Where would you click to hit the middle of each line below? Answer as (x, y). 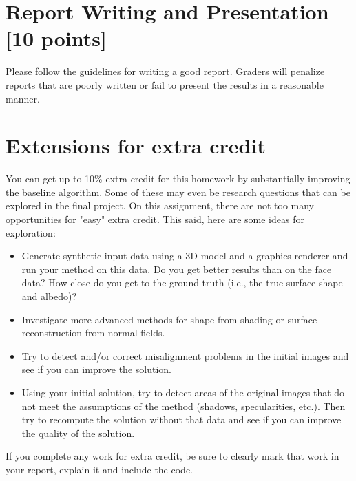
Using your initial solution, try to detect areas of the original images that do (183, 392)
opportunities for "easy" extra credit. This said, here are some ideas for (155, 219)
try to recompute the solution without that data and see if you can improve (181, 419)
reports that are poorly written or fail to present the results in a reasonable (165, 84)
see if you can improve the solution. (96, 369)
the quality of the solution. (78, 432)
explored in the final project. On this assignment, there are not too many (160, 205)
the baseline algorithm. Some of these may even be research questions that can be (178, 192)
